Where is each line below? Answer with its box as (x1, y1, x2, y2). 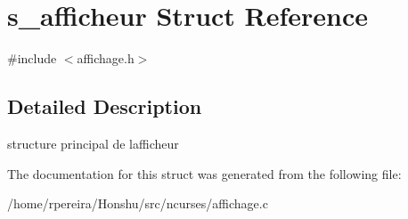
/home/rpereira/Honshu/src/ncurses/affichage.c (7, 194, 268, 213)
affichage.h (77, 49, 135, 68)
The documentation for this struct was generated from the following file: (7, 164, 402, 182)
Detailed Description (7, 93, 202, 120)
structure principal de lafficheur (7, 134, 179, 152)
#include (7, 49, 57, 68)
